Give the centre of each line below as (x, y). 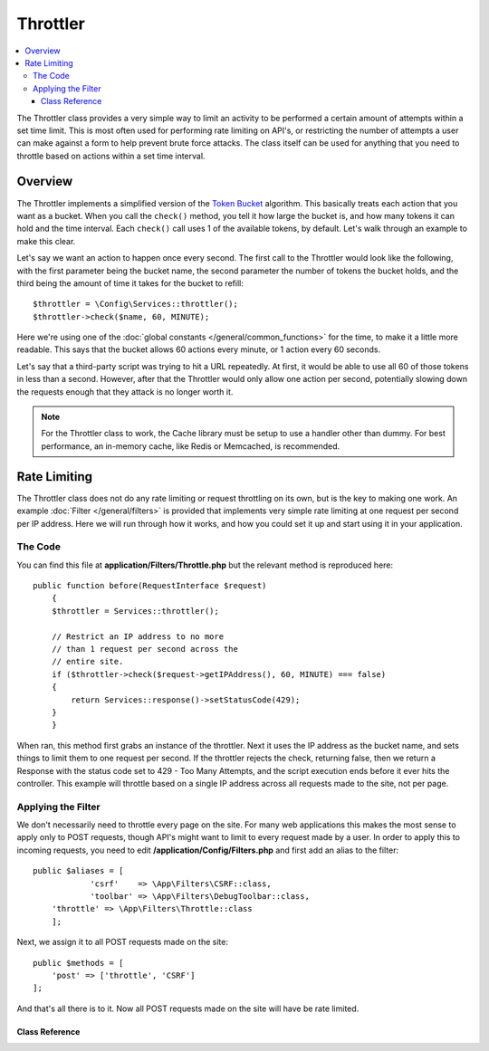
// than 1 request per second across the (145, 649)
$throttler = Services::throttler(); (135, 611)
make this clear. (46, 241)
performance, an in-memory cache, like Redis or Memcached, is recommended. (191, 446)
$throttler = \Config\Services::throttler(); (136, 304)
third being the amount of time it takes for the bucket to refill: (130, 283)
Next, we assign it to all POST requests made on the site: (122, 942)
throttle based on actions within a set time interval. (111, 156)
